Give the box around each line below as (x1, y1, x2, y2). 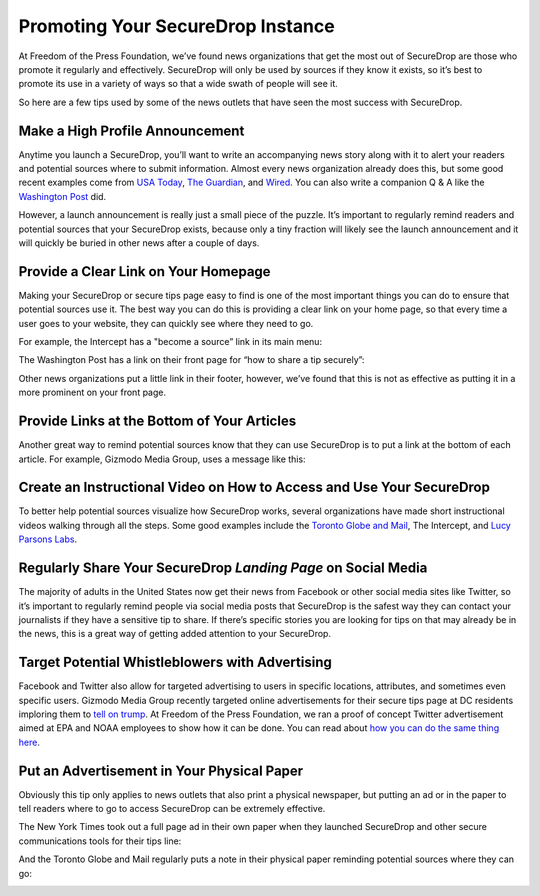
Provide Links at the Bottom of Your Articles (18, 413, 297, 430)
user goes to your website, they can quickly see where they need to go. (18, 317, 314, 329)
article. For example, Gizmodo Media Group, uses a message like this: (18, 453, 306, 465)
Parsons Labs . (18, 533, 78, 545)
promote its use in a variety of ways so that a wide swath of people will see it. (18, 78, 339, 90)
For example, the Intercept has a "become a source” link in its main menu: (18, 336, 323, 348)
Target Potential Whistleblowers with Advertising (18, 654, 332, 671)
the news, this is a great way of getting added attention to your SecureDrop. (18, 628, 332, 640)
